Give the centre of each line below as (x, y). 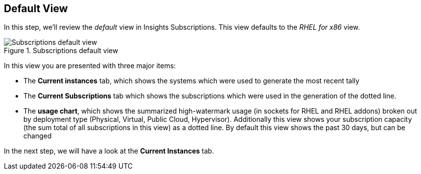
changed (38, 136)
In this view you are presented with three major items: (90, 66)
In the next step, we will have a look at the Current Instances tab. (109, 151)
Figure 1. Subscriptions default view (61, 51)
